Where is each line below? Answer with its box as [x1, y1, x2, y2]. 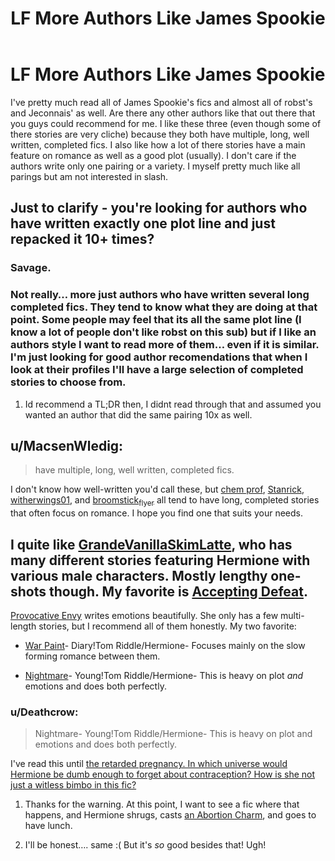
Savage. [10, 261, 52, 275]
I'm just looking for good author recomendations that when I [10, 350, 308, 364]
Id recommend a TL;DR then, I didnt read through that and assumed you [24, 398, 322, 410]
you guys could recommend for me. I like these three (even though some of [10, 117, 322, 129]
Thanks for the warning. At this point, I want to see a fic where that [24, 798, 300, 811]
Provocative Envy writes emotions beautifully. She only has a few [10, 609, 279, 621]
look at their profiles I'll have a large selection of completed [10, 363, 304, 377]
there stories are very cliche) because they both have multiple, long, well [10, 128, 310, 140]
